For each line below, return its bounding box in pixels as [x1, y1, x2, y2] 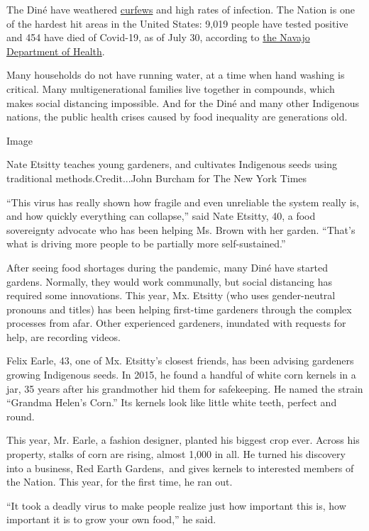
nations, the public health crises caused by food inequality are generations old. [6, 109, 348, 124]
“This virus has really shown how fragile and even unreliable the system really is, [6, 194, 359, 209]
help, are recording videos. [6, 329, 121, 344]
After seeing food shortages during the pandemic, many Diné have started [6, 259, 328, 274]
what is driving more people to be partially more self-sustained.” [6, 236, 286, 251]
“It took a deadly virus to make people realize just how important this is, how [6, 498, 346, 513]
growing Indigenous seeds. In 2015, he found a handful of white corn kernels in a [6, 367, 356, 382]
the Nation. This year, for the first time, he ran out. [6, 474, 233, 489]
